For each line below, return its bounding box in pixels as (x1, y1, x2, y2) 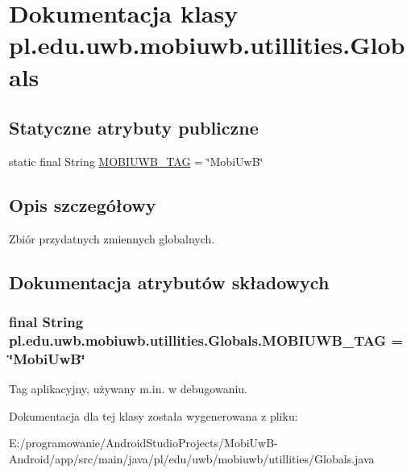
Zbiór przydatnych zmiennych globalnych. (9, 230, 215, 247)
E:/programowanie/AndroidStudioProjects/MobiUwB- (9, 434, 278, 451)
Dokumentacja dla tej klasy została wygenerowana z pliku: (9, 407, 298, 424)
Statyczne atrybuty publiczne (9, 115, 259, 140)
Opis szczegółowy (9, 192, 156, 217)
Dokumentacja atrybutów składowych (9, 269, 330, 294)
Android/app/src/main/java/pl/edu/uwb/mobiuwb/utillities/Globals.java (9, 450, 375, 467)
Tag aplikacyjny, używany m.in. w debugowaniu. (9, 380, 247, 397)
